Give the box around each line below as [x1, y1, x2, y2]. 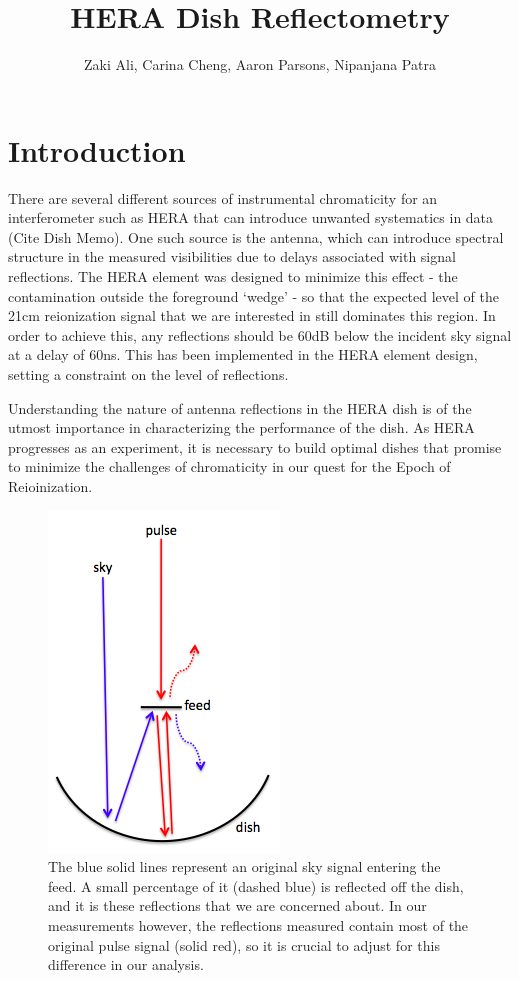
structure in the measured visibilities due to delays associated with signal [8, 246, 456, 267]
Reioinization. [8, 475, 93, 496]
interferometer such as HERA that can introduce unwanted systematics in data [8, 207, 494, 228]
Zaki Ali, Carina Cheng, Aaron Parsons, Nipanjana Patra [84, 54, 436, 75]
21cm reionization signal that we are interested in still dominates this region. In [8, 305, 496, 326]
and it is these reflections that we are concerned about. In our [48, 895, 427, 916]
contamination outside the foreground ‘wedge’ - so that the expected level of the [8, 285, 499, 306]
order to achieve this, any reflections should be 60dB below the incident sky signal [8, 324, 512, 345]
